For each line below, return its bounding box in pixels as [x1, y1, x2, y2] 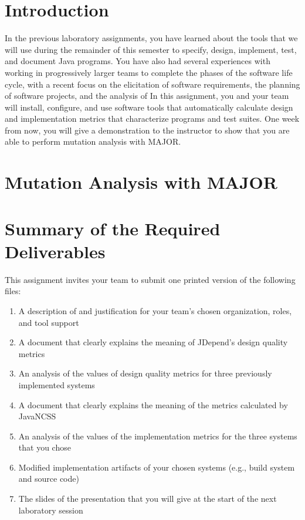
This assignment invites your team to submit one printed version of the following [5, 273, 296, 285]
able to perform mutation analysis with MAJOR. [5, 135, 181, 148]
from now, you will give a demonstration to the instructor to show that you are [5, 124, 290, 136]
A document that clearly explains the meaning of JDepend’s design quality [18, 336, 288, 348]
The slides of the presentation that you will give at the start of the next [18, 492, 277, 505]
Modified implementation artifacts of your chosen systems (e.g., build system [18, 461, 295, 473]
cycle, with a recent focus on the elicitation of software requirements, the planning [5, 78, 300, 90]
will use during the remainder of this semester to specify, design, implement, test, [5, 43, 297, 55]
